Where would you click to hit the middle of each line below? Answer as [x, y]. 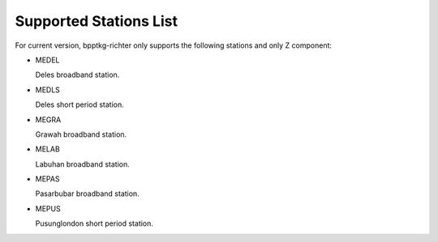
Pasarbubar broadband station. [87, 193]
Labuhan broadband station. [82, 164]
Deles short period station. [80, 104]
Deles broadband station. [77, 75]
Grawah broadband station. [81, 134]
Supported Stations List [97, 21]
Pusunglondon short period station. [94, 223]
